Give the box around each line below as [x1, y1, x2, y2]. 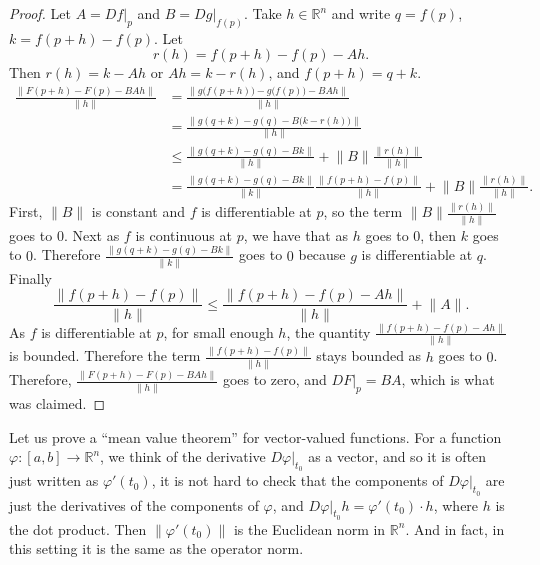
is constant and [91, 201, 185, 222]
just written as [9, 470, 99, 491]
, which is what [401, 369, 495, 390]
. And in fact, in [405, 518, 505, 539]
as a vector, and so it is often [308, 446, 487, 467]
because [298, 244, 346, 265]
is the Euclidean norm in [233, 518, 386, 539]
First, [9, 201, 43, 222]
